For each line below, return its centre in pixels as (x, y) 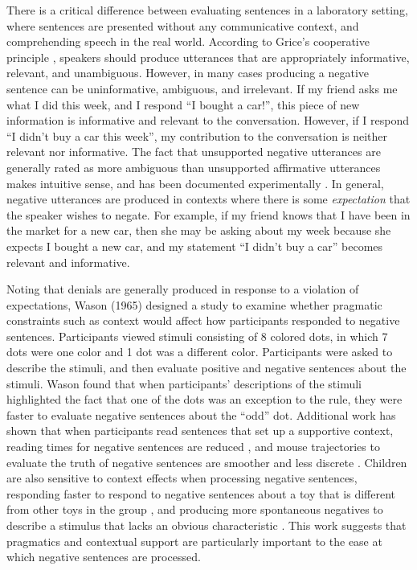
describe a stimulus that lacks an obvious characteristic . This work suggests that (206, 525)
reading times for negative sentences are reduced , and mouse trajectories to (193, 447)
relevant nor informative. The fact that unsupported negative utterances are (194, 152)
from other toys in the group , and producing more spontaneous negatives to (195, 509)
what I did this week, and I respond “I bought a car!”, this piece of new (183, 104)
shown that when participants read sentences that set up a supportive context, (200, 431)
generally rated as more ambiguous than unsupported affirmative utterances (194, 167)
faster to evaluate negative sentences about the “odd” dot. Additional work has (201, 414)
